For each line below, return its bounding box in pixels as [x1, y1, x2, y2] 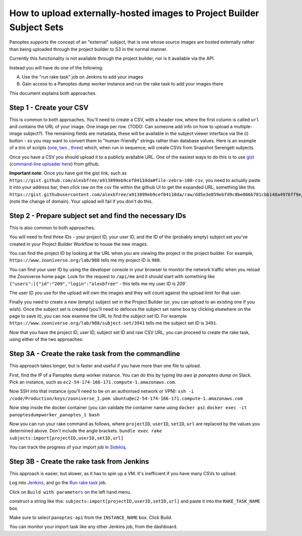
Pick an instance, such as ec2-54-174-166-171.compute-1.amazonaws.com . [9, 379, 176, 385]
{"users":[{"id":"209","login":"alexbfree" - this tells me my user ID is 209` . [9, 281, 188, 287]
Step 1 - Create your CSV [9, 103, 89, 112]
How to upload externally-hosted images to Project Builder [9, 8, 259, 19]
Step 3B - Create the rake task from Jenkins [9, 457, 149, 466]
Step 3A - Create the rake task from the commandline [9, 349, 181, 358]
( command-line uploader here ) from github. [9, 161, 100, 167]
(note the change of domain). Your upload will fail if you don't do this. [9, 198, 153, 204]
